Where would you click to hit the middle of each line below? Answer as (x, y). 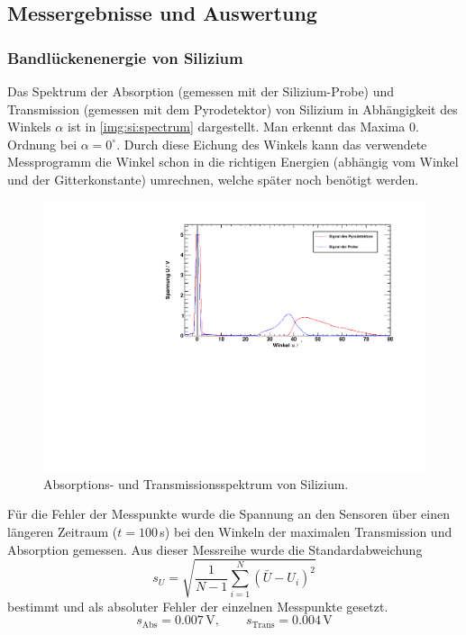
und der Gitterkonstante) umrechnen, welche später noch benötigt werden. (213, 179)
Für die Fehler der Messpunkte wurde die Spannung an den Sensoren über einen (229, 514)
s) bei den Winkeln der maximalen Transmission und (306, 531)
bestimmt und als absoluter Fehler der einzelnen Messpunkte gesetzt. (198, 606)
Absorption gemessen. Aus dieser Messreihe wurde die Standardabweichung (215, 549)
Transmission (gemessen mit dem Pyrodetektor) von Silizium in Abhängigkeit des (233, 109)
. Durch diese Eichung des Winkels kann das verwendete (272, 144)
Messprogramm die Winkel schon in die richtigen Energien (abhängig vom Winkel (233, 162)
